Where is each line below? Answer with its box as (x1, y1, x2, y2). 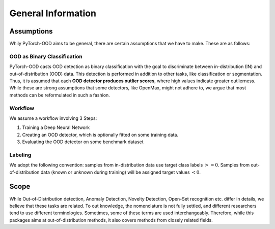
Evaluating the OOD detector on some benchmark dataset (22, 139, 144, 145)
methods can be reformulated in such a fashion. (9, 92, 111, 98)
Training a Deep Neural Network (22, 124, 90, 130)
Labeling (9, 151, 32, 158)
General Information (9, 8, 97, 19)
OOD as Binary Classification (9, 53, 82, 60)
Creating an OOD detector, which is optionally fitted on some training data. (22, 132, 178, 138)
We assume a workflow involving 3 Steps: (9, 115, 97, 121)
